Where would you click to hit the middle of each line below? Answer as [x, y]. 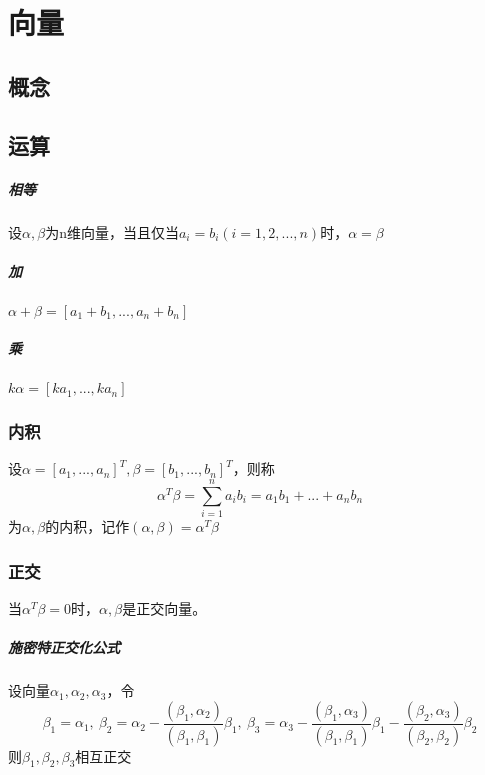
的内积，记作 [87, 526]
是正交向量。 [164, 607]
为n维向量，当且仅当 [112, 231]
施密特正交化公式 [64, 647]
